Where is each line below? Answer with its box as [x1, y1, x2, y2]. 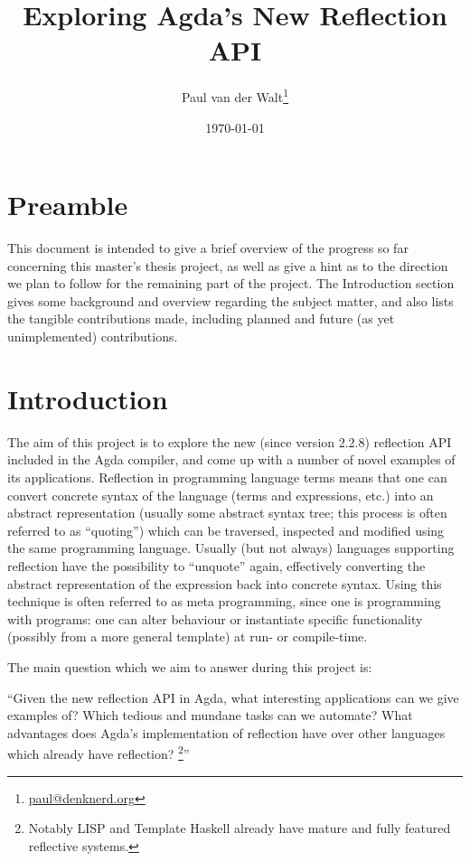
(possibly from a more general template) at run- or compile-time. [7, 627, 368, 646]
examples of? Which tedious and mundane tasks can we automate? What [7, 706, 413, 725]
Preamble [7, 186, 128, 223]
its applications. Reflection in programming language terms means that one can [7, 467, 447, 486]
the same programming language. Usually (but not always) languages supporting [7, 538, 455, 557]
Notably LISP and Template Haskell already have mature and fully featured [28, 819, 451, 838]
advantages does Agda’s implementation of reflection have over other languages [7, 723, 446, 742]
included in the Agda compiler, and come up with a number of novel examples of [7, 450, 456, 469]
